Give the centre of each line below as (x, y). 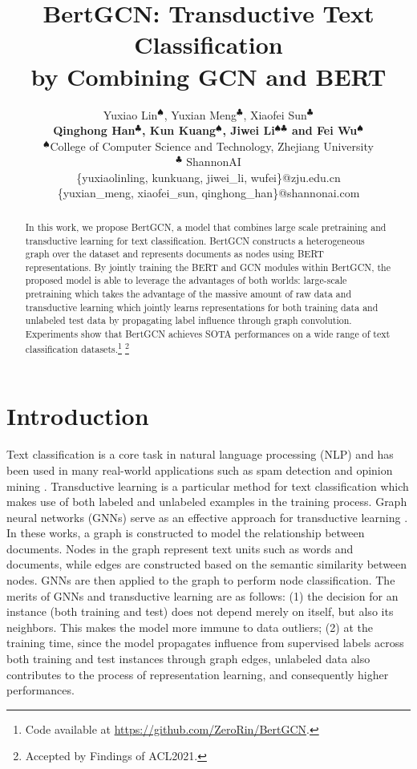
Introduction (78, 416)
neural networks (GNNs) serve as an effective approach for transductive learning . (207, 517)
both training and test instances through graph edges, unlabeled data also (188, 659)
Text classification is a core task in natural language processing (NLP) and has (200, 454)
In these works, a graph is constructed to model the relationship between (186, 533)
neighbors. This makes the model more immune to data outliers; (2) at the (190, 627)
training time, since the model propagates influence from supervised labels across (205, 643)
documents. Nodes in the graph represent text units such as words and (180, 548)
